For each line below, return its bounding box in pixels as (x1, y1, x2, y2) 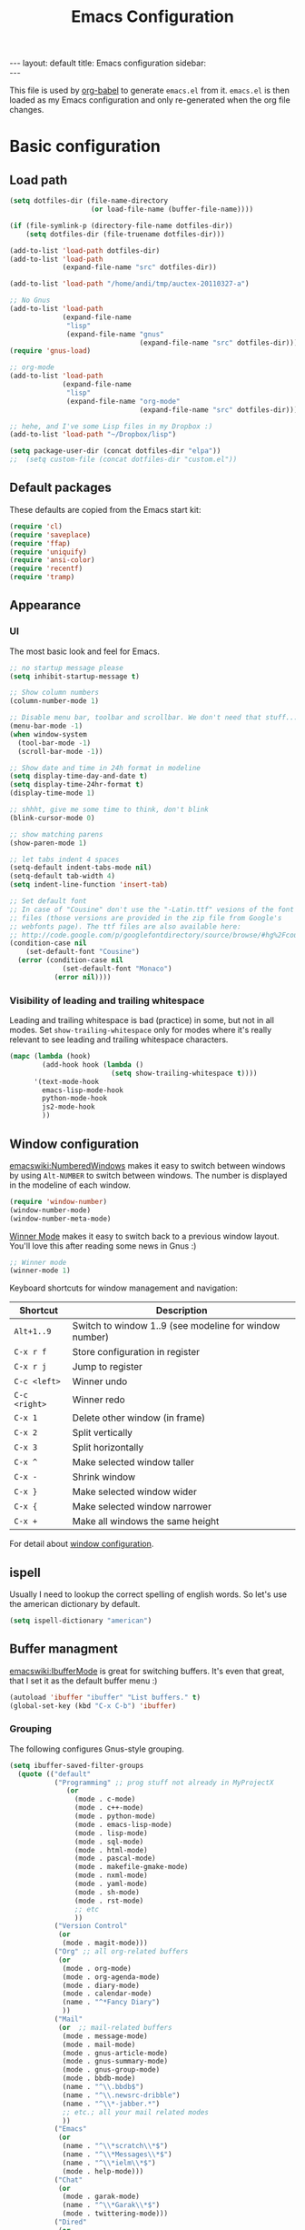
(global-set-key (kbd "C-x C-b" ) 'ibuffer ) (9, 1701, 177, 1711)
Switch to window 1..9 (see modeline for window (72, 1320, 280, 1332)
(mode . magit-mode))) (62, 1939, 148, 1948)
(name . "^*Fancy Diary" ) (62, 1998, 161, 2007)
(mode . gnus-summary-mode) (62, 2057, 169, 2066)
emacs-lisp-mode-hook (42, 1085, 124, 1095)
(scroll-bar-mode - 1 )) (17, 747, 103, 756)
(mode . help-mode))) (62, 2166, 144, 2175)
